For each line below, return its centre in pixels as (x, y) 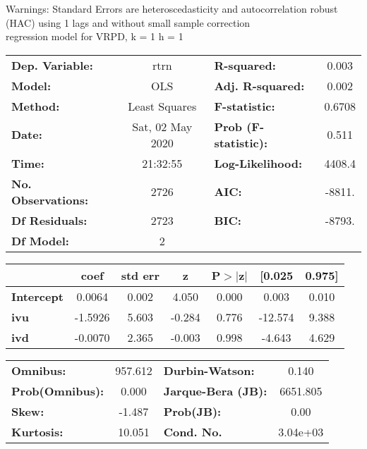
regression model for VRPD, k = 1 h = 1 (95, 36)
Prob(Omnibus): (58, 390)
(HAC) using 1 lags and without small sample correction (128, 22)
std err (140, 275)
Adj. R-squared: (259, 85)
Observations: (50, 199)
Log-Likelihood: (258, 163)
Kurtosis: (37, 431)
